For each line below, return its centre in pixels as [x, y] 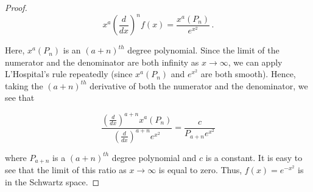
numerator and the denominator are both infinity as [102, 62]
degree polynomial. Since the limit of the [203, 50]
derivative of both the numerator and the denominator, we [199, 85]
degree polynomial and [154, 157]
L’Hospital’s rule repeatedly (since [69, 74]
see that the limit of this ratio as [66, 170]
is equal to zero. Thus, [200, 170]
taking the [24, 85]
